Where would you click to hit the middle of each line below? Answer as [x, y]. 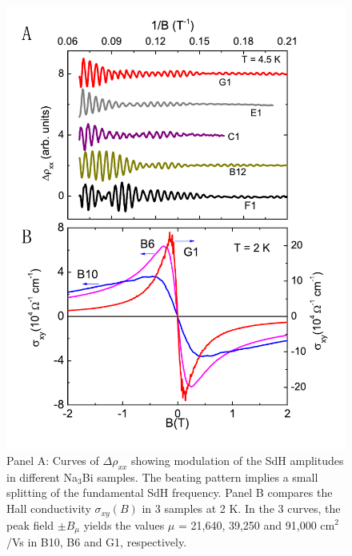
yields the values [124, 524]
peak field [30, 524]
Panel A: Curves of [53, 461]
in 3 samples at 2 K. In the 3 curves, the [241, 508]
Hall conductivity [49, 508]
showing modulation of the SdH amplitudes [238, 461]
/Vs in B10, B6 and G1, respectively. [97, 541]
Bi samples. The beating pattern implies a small [200, 477]
